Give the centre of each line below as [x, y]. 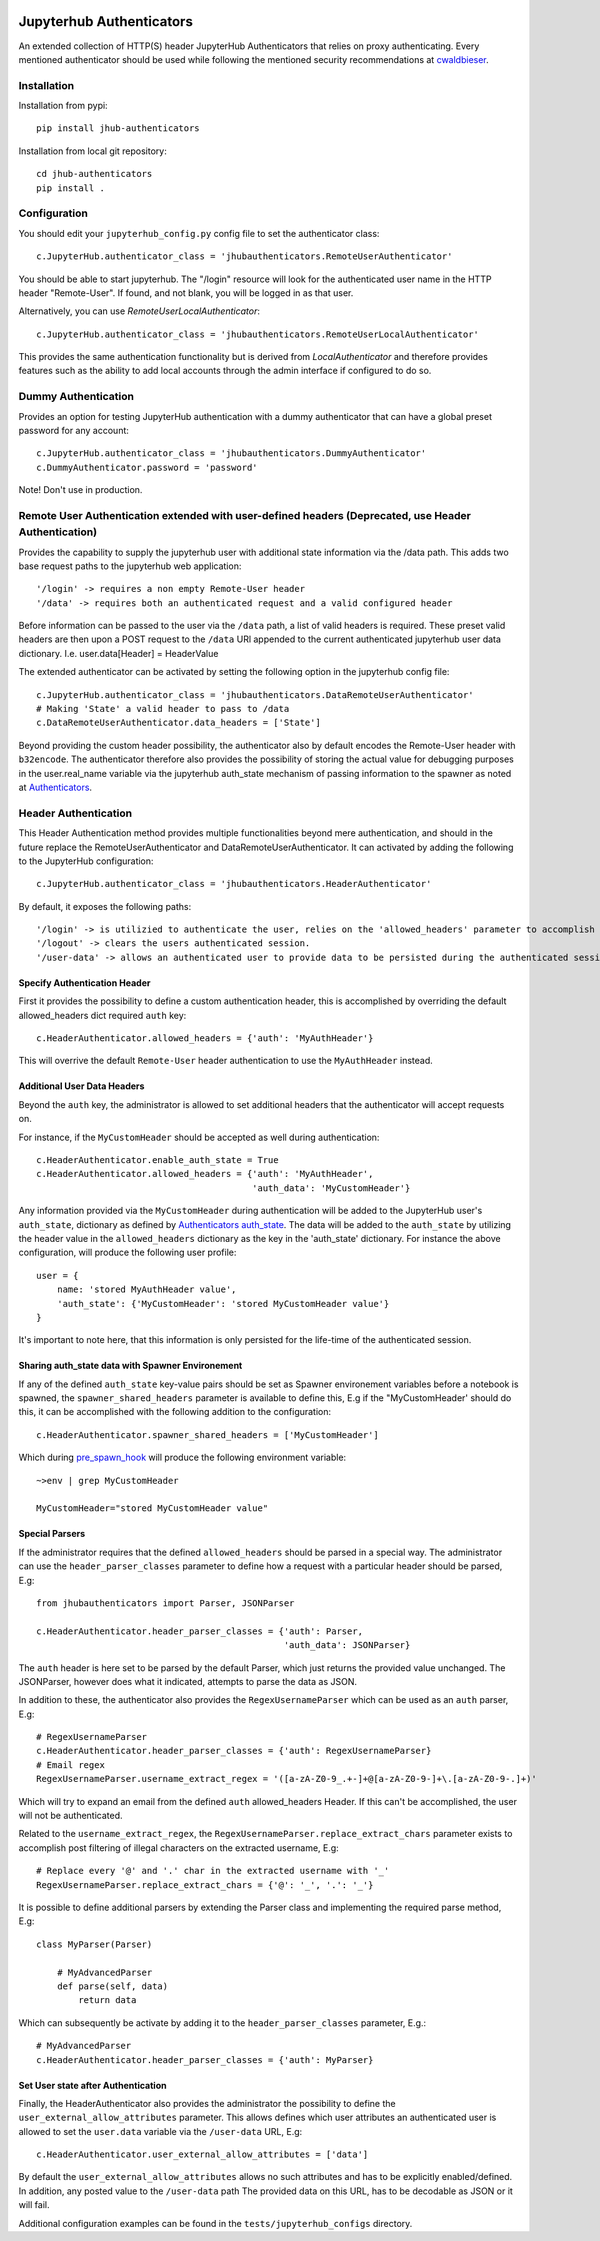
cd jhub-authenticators [94, 174]
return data [107, 2000]
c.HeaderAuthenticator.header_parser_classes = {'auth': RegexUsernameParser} [234, 1751]
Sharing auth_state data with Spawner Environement [130, 1366]
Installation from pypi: [63, 106]
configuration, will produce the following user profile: [127, 1252]
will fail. [34, 2205]
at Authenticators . [55, 787]
